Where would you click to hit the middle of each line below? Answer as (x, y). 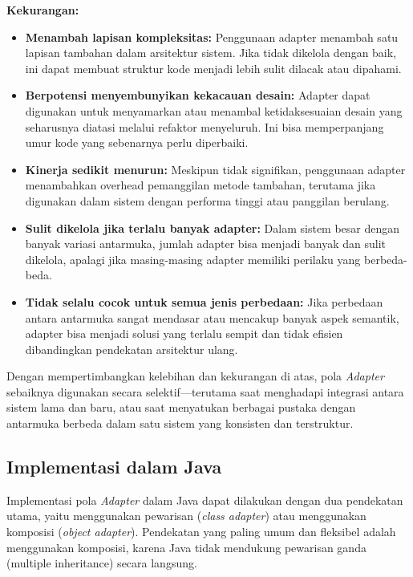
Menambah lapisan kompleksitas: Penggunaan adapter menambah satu (212, 37)
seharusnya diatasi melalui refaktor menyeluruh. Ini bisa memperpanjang (204, 126)
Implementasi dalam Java (114, 467)
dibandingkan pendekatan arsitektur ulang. (132, 349)
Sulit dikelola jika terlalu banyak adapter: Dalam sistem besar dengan (213, 228)
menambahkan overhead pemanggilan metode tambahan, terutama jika (200, 185)
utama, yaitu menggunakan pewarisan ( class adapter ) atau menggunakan (186, 516)
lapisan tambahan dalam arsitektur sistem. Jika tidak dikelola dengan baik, (211, 53)
